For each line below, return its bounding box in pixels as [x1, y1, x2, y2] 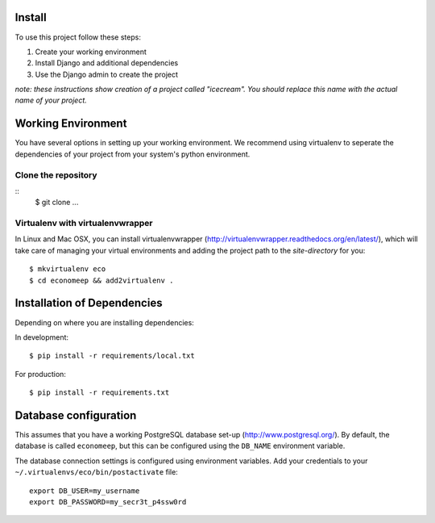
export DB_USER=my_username [29, 486, 140, 496]
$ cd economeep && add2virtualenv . [29, 275, 174, 285]
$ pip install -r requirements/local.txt [29, 351, 195, 361]
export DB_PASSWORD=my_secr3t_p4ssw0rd [29, 497, 187, 506]
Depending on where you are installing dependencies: [14, 317, 195, 327]
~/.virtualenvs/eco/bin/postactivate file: [14, 467, 179, 477]
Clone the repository [14, 169, 97, 181]
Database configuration [14, 408, 137, 422]
